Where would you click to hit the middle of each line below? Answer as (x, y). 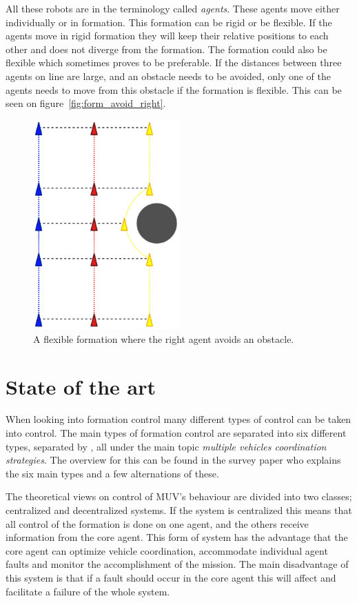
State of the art (81, 386)
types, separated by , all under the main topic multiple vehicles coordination (166, 446)
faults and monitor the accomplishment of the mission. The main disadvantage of (177, 564)
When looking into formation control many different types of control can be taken (178, 419)
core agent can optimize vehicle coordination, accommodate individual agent (167, 550)
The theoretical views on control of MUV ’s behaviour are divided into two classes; (179, 496)
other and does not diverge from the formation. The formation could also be (166, 49)
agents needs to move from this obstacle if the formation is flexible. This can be (174, 89)
